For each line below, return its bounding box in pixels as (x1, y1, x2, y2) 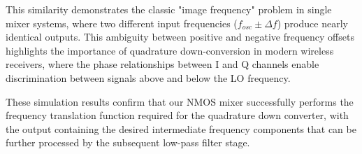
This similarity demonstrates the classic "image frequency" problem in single (6, 2, 332, 16)
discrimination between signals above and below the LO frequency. (6, 70, 291, 85)
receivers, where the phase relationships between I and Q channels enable (6, 57, 319, 71)
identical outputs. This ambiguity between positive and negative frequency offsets (6, 29, 354, 44)
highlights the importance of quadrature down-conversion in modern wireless (6, 43, 334, 57)
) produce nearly (277, 15, 348, 30)
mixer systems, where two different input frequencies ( (6, 15, 238, 30)
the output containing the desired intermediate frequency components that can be (6, 121, 356, 136)
